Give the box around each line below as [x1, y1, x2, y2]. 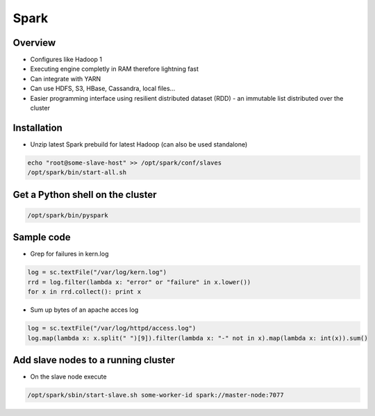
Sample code [12, 231, 71, 243]
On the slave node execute [30, 372, 107, 381]
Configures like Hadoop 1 [30, 56, 102, 64]
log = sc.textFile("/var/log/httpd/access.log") [27, 324, 197, 333]
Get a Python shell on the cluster [12, 188, 157, 201]
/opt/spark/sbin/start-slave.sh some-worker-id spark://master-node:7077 [27, 391, 284, 399]
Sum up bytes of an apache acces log [30, 306, 139, 314]
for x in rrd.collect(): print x [27, 288, 142, 296]
